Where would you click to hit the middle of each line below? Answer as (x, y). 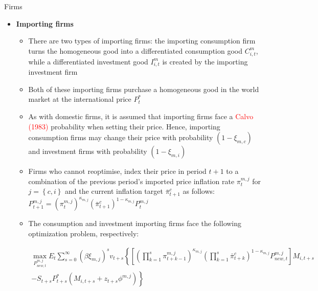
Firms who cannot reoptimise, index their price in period (117, 171)
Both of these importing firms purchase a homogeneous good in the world (144, 89)
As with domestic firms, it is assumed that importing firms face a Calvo (141, 116)
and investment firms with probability (88, 151)
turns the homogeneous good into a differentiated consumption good (135, 50)
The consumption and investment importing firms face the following (135, 223)
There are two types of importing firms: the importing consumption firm (142, 41)
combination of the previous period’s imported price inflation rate (131, 181)
